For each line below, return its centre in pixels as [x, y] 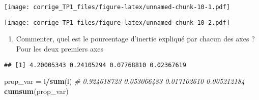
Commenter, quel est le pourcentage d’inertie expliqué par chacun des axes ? [135, 39]
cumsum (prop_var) [36, 91]
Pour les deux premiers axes [60, 48]
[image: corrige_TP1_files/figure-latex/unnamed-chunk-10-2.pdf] [117, 22]
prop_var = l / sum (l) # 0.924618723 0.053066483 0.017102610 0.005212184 [124, 81]
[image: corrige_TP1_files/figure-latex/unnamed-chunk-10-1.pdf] [117, 7]
